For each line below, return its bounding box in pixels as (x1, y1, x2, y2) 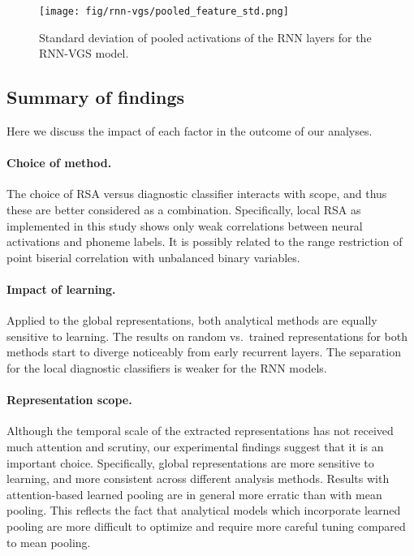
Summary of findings (6, 84, 185, 110)
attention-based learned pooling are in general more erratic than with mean (6, 485, 382, 502)
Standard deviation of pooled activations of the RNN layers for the (39, 28, 372, 45)
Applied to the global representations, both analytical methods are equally (6, 312, 377, 329)
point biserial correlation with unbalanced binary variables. (6, 248, 300, 265)
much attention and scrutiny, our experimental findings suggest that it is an (6, 437, 384, 455)
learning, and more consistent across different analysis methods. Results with (6, 470, 390, 487)
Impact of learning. (6, 281, 116, 297)
